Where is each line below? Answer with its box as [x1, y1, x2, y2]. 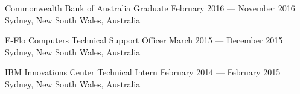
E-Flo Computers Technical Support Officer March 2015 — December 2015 [5, 34, 283, 46]
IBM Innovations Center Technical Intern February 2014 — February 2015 [5, 66, 281, 78]
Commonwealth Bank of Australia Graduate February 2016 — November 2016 [5, 2, 295, 14]
